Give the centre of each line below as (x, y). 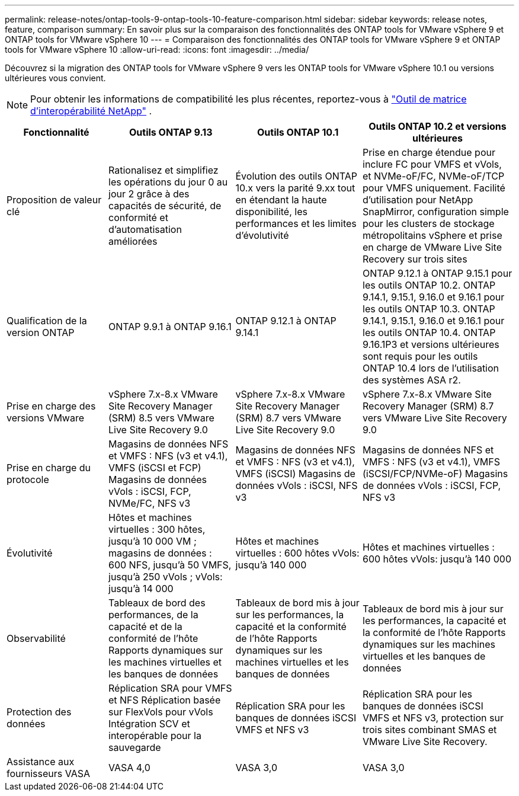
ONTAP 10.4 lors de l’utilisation (431, 368)
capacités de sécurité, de (165, 206)
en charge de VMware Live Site (432, 247)
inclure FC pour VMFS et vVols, (432, 164)
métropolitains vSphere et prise (432, 235)
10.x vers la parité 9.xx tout (295, 188)
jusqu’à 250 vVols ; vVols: (166, 577)
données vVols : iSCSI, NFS (297, 485)
